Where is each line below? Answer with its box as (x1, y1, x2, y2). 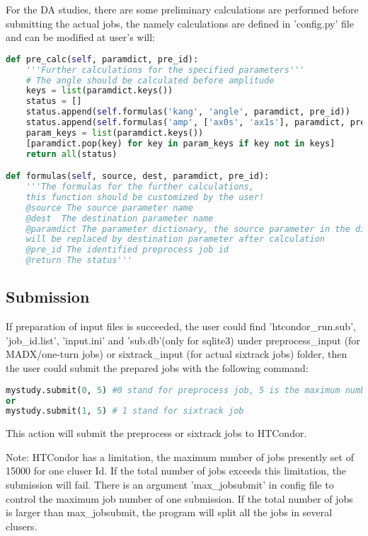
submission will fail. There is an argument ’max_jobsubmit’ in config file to (6, 477, 334, 492)
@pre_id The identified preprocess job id (25, 245, 229, 255)
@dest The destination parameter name (25, 213, 214, 223)
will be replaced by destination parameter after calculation (25, 234, 326, 245)
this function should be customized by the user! (25, 192, 265, 202)
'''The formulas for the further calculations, (25, 182, 254, 192)
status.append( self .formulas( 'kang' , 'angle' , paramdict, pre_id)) (25, 107, 350, 117)
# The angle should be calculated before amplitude (25, 75, 275, 86)
